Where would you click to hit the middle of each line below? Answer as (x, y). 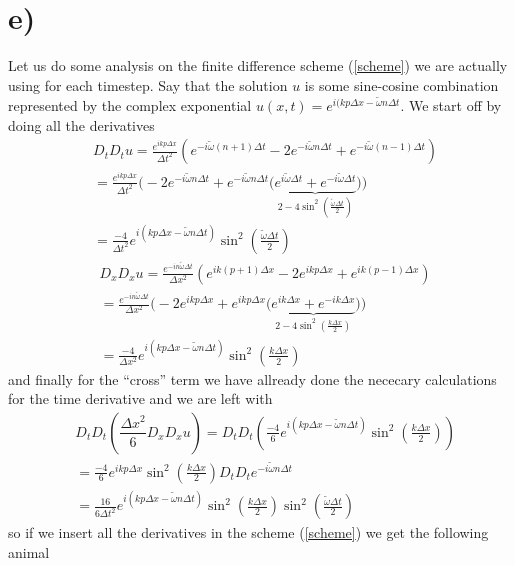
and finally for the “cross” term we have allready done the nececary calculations (252, 378)
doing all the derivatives (81, 124)
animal (29, 551)
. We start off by (451, 104)
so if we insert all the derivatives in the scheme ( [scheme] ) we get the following (248, 532)
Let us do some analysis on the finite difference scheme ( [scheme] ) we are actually (258, 65)
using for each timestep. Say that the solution (148, 84)
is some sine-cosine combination (401, 84)
